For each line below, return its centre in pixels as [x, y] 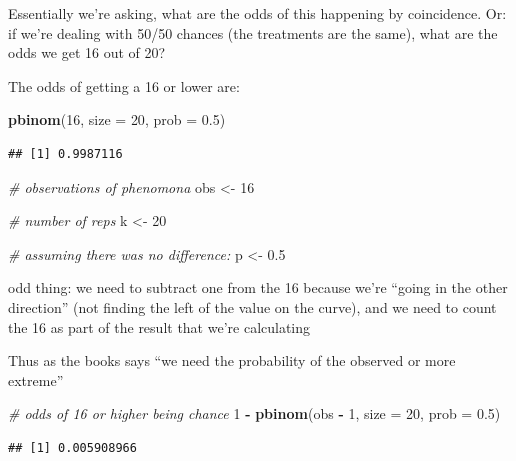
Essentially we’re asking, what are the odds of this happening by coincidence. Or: [257, 13]
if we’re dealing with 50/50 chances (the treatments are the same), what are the [253, 32]
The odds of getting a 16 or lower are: [124, 85]
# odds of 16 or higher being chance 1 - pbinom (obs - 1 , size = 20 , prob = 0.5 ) [254, 413]
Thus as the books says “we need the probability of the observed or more [232, 360]
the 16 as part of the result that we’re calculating [159, 326]
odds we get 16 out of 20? [87, 52]
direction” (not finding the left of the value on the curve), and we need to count [252, 306]
